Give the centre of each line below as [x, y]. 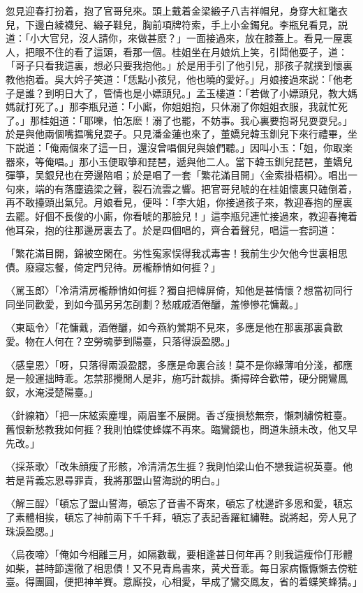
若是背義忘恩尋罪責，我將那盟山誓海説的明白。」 [116, 479]
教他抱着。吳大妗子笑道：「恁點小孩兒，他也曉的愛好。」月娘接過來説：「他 [174, 79]
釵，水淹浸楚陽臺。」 [52, 391]
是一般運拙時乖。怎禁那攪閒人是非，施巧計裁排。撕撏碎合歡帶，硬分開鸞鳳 [177, 378]
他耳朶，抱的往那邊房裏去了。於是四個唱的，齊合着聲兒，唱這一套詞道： [172, 229]
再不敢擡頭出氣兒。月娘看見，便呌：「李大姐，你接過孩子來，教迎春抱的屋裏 [179, 202]
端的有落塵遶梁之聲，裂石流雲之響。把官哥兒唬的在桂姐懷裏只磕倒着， [196, 188]
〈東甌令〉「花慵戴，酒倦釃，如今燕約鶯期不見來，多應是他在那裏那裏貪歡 [174, 327]
